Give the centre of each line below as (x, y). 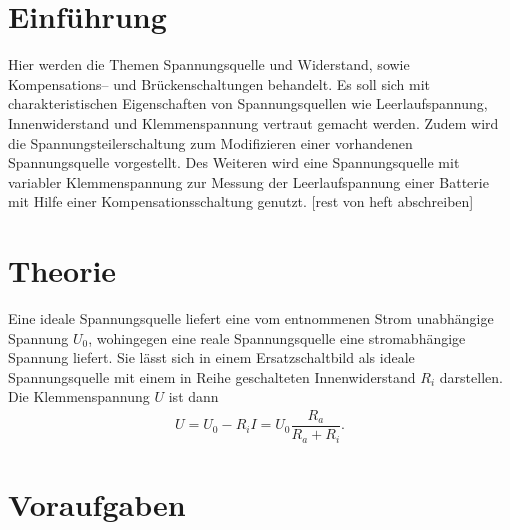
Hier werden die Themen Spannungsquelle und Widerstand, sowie (209, 64)
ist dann (193, 396)
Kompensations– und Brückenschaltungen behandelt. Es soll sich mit (219, 83)
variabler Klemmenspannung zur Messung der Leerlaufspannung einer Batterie (248, 181)
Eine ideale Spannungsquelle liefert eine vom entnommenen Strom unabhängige (251, 318)
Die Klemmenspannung (79, 396)
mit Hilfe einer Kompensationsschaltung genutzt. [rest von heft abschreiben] (241, 201)
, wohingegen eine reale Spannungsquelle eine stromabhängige (277, 337)
